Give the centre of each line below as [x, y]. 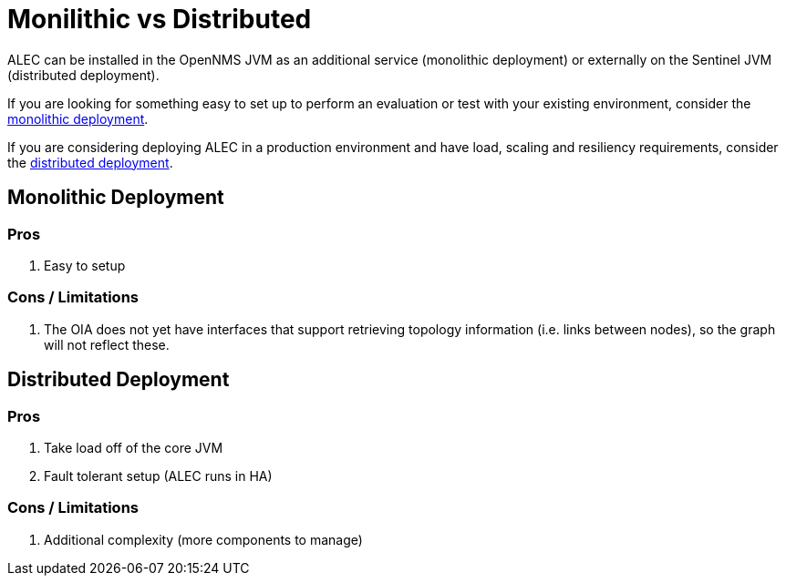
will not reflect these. [107, 344]
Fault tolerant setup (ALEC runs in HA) [158, 476]
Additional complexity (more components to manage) [203, 539]
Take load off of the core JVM [134, 447]
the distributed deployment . [90, 162]
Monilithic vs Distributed [160, 19]
